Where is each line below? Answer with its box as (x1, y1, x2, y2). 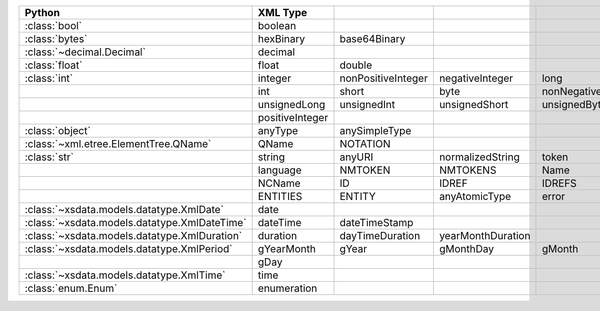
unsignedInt (339, 98, 396, 111)
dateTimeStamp (339, 216, 414, 229)
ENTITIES (257, 190, 303, 203)
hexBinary (257, 32, 306, 45)
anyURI (339, 150, 374, 164)
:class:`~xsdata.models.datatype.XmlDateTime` (24, 216, 247, 229)
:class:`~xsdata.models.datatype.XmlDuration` (24, 229, 243, 242)
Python (24, 6, 60, 19)
